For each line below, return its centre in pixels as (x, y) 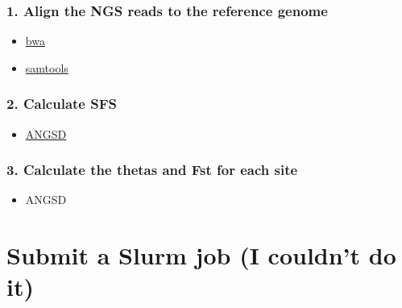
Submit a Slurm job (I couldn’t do (201, 255)
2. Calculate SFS (62, 104)
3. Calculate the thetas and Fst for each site (152, 170)
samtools (47, 67)
